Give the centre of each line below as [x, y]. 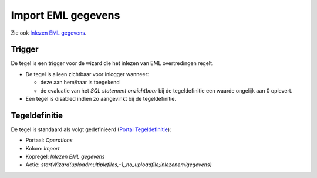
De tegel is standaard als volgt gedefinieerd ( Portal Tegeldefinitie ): [91, 129]
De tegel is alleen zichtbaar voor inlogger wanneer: [87, 74]
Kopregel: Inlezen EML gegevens [65, 157]
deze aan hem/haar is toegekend [80, 83]
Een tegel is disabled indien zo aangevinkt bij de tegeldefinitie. [101, 99]
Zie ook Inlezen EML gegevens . [49, 33]
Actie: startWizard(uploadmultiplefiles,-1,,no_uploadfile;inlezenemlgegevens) [119, 165]
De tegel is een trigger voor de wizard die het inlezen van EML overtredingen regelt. [112, 63]
